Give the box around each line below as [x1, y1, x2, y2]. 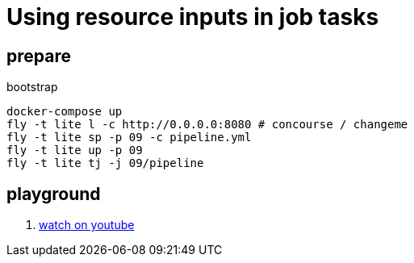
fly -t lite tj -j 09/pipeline [6, 157, 204, 170]
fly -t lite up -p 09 [6, 144, 143, 157]
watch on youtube [39, 218, 135, 232]
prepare [6, 45, 71, 66]
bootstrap [6, 80, 58, 94]
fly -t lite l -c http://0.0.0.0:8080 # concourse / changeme [6, 118, 408, 131]
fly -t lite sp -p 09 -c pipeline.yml [6, 131, 252, 144]
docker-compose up [6, 105, 123, 119]
